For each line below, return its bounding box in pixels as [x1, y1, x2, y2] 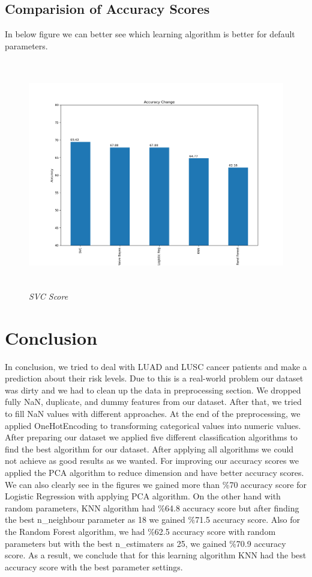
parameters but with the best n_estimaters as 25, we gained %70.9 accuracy [5, 537, 286, 549]
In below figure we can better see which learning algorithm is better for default [5, 28, 295, 40]
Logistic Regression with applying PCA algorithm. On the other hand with [5, 490, 281, 502]
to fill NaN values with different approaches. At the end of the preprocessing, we [5, 407, 301, 420]
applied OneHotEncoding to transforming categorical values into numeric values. [5, 419, 301, 431]
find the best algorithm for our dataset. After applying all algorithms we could [5, 442, 294, 455]
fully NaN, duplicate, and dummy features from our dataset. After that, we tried [5, 395, 302, 408]
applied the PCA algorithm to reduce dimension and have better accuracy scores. [5, 466, 304, 478]
